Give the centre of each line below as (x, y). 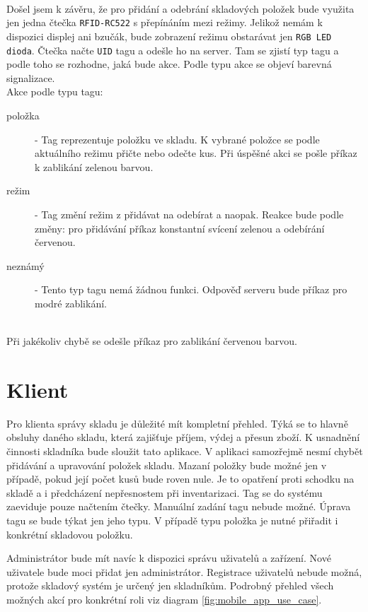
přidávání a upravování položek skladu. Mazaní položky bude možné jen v (167, 465)
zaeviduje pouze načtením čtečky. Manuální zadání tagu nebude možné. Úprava (179, 506)
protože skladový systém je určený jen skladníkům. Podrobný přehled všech (170, 585)
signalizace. (31, 77)
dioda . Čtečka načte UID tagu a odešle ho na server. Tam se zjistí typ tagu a (173, 50)
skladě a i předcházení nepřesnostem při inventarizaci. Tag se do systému (165, 492)
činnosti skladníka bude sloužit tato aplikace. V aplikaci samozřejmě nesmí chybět (185, 451)
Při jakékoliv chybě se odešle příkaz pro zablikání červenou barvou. (152, 341)
